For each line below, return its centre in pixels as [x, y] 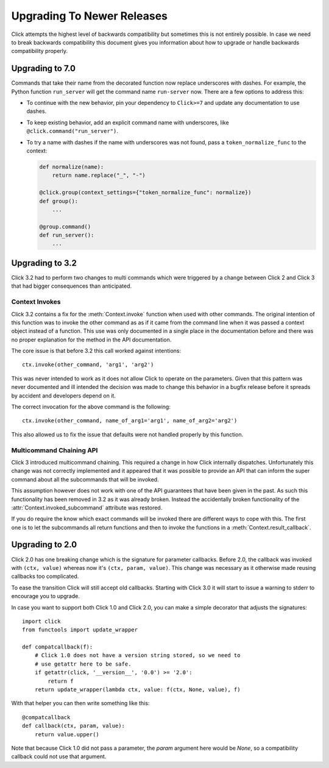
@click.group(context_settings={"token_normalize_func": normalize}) [145, 193]
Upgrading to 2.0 [44, 545]
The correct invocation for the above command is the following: [91, 407]
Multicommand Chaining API [55, 450]
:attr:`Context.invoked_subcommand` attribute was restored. [87, 507]
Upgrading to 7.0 [44, 69]
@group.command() [65, 226]
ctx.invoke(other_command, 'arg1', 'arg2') [88, 365]
